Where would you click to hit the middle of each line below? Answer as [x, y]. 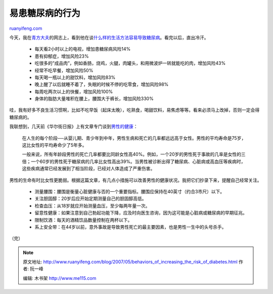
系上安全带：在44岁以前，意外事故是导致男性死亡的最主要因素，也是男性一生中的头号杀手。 [131, 227]
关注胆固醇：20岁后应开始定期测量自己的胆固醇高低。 [90, 199]
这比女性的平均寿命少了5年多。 [54, 145]
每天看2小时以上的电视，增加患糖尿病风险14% [83, 49]
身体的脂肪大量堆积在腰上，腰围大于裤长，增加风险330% [94, 99]
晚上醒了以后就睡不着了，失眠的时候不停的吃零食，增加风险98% [102, 85]
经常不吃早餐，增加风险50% [64, 70]
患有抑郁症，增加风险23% [62, 56]
